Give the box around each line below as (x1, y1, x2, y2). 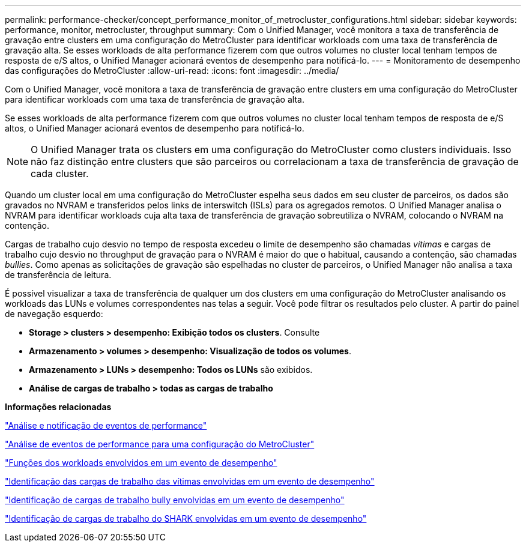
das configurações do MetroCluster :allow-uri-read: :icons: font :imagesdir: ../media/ (5, 65, 339, 76)
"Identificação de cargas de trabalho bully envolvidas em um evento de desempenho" (5, 495, 345, 505)
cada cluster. (31, 168, 89, 180)
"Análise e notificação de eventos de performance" (5, 420, 207, 431)
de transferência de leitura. (5, 270, 112, 280)
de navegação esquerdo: (5, 309, 103, 319)
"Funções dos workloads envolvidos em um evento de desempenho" (5, 458, 277, 468)
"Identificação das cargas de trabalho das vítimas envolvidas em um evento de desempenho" (5, 476, 375, 486)
